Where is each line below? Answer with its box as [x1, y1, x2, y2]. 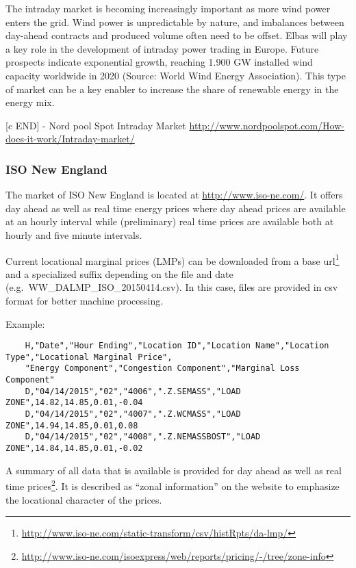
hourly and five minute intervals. [5, 227, 142, 242]
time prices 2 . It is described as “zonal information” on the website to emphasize [5, 477, 340, 493]
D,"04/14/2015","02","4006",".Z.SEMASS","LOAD [25, 386, 241, 396]
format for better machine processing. [5, 293, 164, 307]
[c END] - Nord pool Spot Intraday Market [5, 118, 186, 132]
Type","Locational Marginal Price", [5, 352, 173, 362]
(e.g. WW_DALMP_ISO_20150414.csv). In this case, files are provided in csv [5, 280, 338, 294]
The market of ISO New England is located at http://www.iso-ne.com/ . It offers [5, 188, 343, 202]
